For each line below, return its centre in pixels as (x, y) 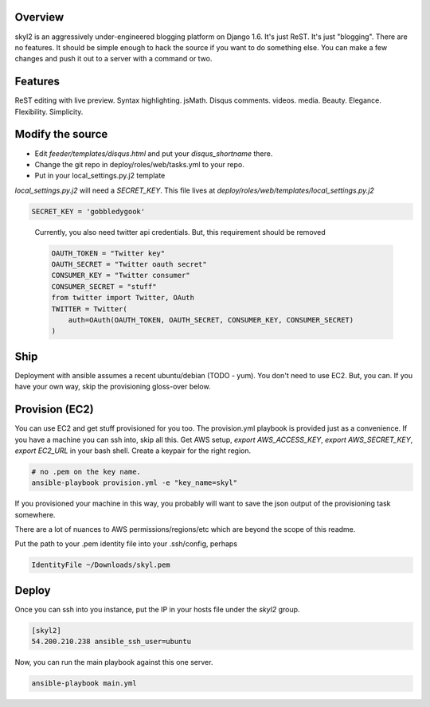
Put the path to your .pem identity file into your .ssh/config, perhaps (126, 544)
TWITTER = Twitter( (89, 309)
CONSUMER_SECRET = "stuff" (104, 286)
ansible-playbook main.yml (84, 684)
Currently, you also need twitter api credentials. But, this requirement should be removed (180, 232)
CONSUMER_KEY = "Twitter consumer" (121, 275)
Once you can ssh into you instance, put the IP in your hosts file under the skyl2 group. (157, 609)
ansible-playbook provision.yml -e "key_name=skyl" (135, 483)
